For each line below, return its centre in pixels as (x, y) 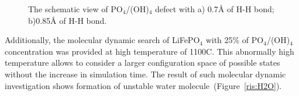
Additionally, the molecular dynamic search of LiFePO (102, 40)
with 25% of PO (235, 40)
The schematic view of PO (75, 9)
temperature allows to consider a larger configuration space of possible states (142, 63)
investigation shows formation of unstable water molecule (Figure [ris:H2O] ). (143, 85)
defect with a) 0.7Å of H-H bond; (214, 9)
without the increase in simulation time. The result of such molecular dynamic (145, 74)
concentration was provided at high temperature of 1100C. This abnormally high (149, 51)
